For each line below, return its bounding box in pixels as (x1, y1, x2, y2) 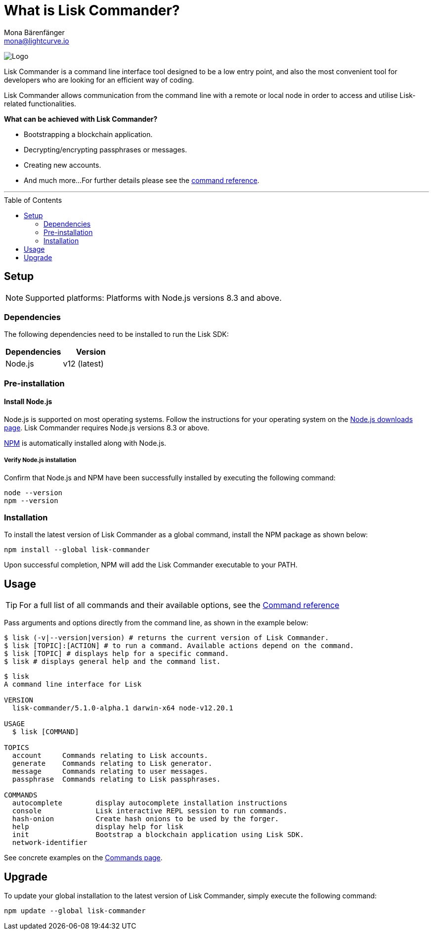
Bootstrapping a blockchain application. (24, 130, 153, 139)
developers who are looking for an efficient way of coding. (4, 75, 194, 84)
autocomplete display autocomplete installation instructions (12, 799, 288, 807)
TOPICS (4, 744, 29, 752)
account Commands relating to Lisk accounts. (12, 751, 209, 760)
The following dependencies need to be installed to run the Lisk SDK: (4, 330, 229, 339)
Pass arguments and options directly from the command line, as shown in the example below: (4, 618, 308, 627)
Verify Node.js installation (4, 457, 77, 464)
